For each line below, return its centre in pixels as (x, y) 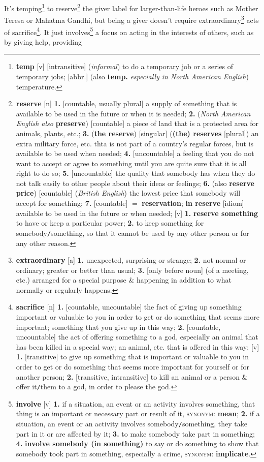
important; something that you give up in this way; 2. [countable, (118, 327)
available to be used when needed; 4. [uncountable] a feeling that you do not (135, 153)
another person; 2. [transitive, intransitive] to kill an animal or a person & (132, 376)
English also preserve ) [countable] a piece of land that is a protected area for (137, 123)
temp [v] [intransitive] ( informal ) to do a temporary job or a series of (125, 66)
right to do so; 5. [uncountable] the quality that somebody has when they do (136, 173)
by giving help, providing (43, 41)
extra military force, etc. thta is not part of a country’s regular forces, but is (135, 143)
